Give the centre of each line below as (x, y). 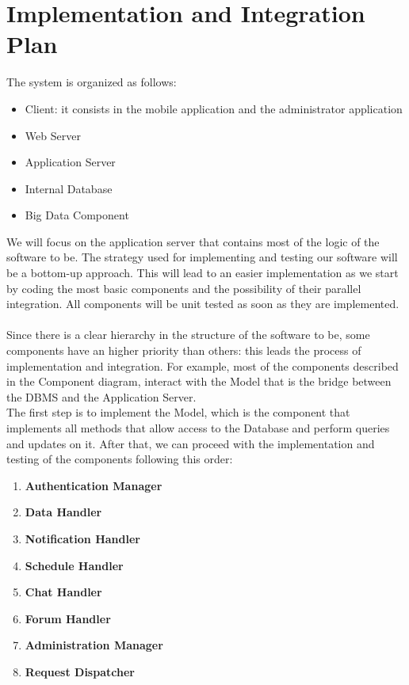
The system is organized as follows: (92, 82)
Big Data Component (77, 215)
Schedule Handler (74, 565)
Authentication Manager (94, 485)
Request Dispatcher (80, 671)
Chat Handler (63, 592)
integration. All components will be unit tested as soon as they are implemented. (203, 304)
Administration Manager (94, 645)
